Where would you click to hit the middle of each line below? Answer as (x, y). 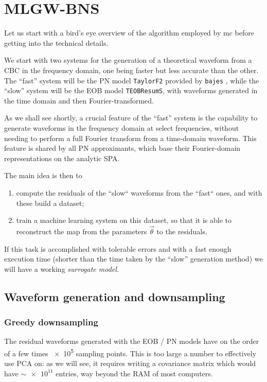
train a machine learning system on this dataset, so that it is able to (124, 220)
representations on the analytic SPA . (62, 158)
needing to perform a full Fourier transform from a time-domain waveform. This (130, 138)
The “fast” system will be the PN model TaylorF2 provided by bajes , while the (132, 80)
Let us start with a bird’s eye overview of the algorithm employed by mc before (129, 33)
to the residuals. (182, 231)
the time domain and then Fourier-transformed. (79, 100)
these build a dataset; (50, 203)
